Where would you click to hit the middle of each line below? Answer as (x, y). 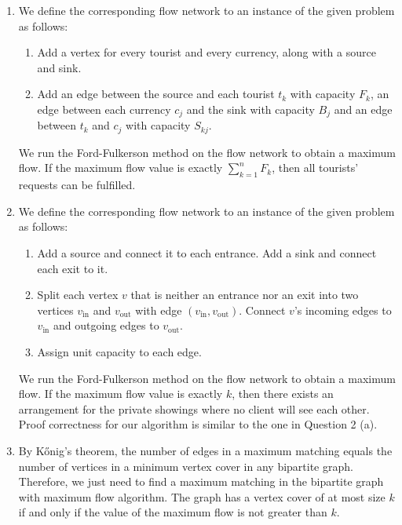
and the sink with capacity (250, 109)
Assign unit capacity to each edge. (119, 352)
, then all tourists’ (315, 168)
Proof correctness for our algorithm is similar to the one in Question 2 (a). (198, 424)
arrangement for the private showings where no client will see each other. (194, 408)
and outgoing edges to (106, 325)
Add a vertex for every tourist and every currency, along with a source (206, 52)
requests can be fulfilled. (77, 185)
